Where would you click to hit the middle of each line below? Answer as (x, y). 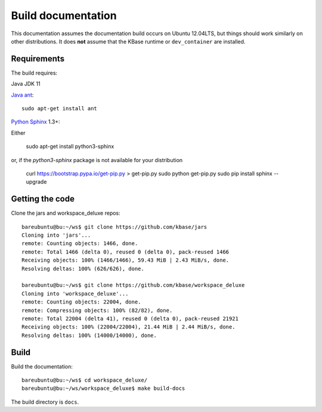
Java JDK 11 (26, 84)
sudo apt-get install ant (60, 109)
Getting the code (43, 199)
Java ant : (22, 95)
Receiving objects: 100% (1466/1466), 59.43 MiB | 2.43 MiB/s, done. (126, 260)
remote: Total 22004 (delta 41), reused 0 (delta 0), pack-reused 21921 (130, 318)
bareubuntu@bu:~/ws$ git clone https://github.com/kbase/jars (114, 227)
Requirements (38, 59)
